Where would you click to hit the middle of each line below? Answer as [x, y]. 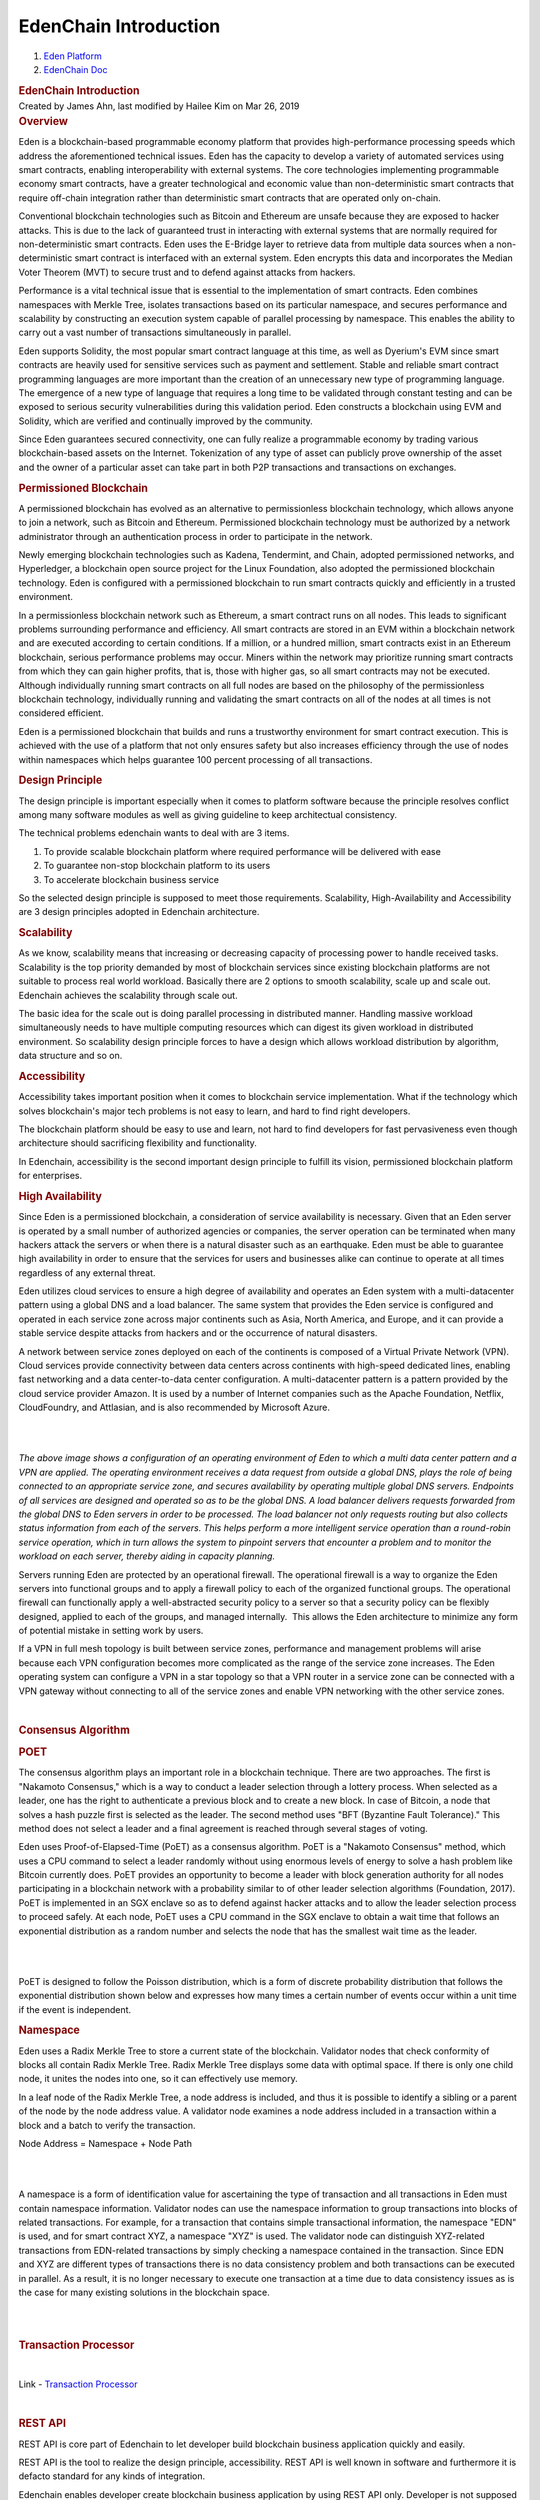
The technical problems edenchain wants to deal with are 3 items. [154, 833]
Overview [43, 121]
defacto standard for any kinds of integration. [112, 2476]
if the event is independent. [75, 2009]
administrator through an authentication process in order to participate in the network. [196, 536]
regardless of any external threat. [87, 1272]
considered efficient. [61, 713]
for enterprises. [50, 1176]
